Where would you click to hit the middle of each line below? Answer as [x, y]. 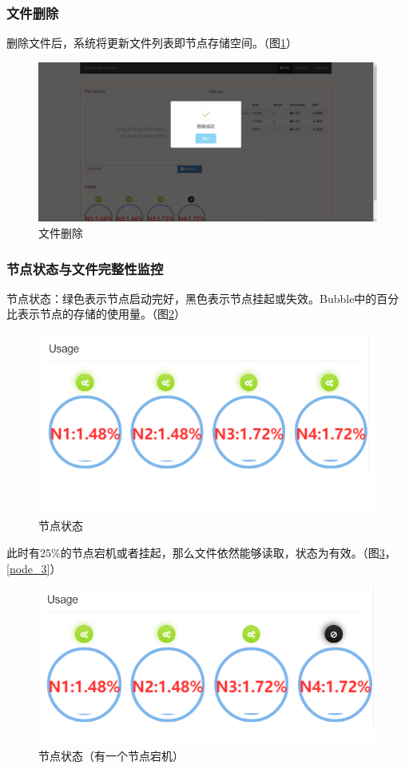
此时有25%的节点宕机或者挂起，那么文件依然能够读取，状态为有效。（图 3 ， [201, 553]
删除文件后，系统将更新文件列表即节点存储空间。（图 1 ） [152, 43]
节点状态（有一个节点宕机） [111, 756]
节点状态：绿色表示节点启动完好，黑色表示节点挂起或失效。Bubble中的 [192, 298]
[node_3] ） [34, 568]
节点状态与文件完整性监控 [85, 268]
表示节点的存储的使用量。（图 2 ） [101, 314]
